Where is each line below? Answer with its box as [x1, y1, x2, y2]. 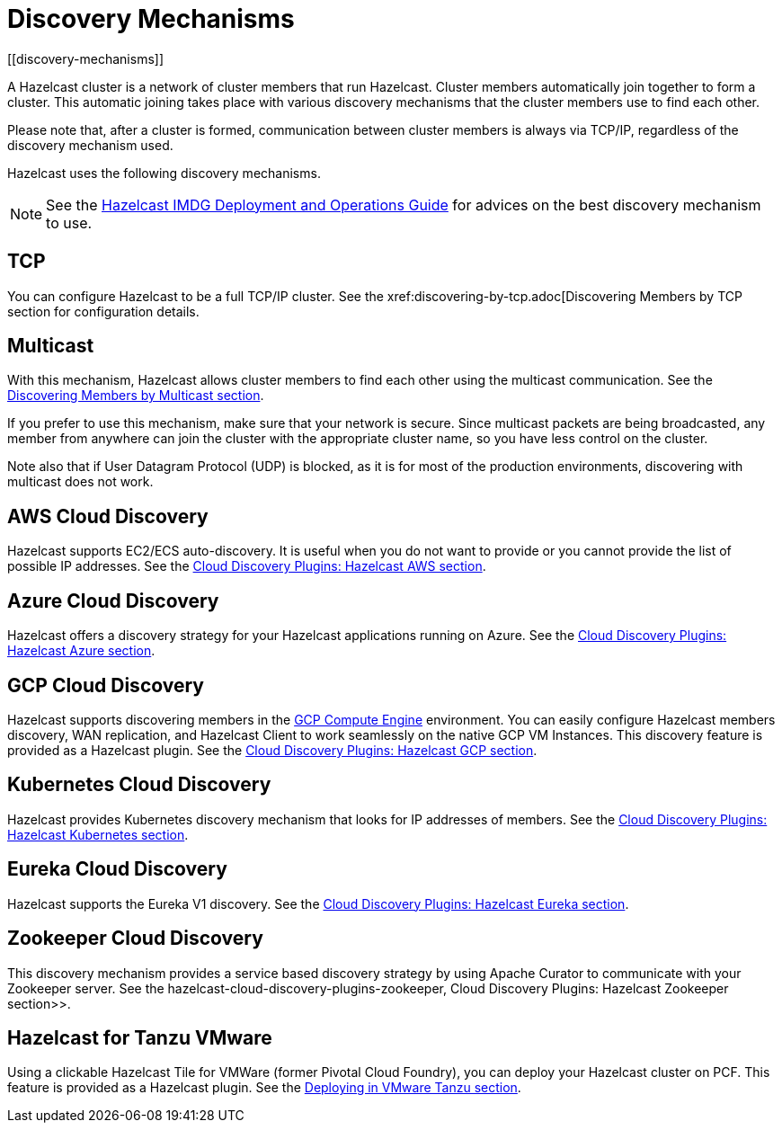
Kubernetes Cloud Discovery [7, 773, 271, 796]
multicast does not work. [7, 474, 154, 490]
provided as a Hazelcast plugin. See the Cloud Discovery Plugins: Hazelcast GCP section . [7, 742, 538, 758]
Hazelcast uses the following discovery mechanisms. [7, 165, 321, 181]
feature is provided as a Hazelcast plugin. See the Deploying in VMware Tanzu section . [7, 1080, 521, 1096]
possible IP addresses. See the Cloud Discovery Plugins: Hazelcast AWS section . [7, 558, 486, 574]
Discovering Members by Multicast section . [7, 387, 264, 404]
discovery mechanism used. [7, 137, 173, 153]
